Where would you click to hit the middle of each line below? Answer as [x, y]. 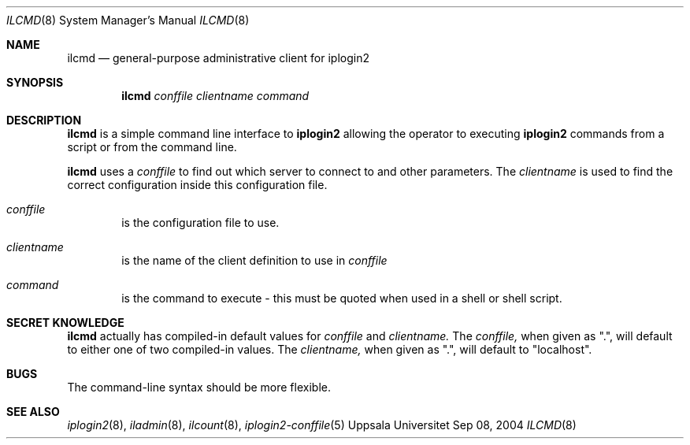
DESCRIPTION [44, 120]
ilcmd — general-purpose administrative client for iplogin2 [218, 58]
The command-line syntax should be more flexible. [199, 387]
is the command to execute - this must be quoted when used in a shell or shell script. [342, 298]
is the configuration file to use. [200, 222]
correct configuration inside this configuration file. [197, 185]
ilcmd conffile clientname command [215, 96]
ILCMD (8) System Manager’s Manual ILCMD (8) [128, 20]
